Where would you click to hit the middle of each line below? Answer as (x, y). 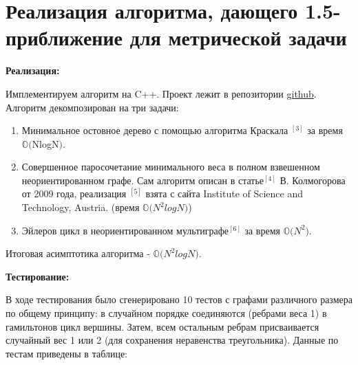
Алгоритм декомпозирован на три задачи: (92, 107)
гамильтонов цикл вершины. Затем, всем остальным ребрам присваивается (162, 326)
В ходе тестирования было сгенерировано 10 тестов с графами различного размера (179, 299)
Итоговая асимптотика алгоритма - (78, 253)
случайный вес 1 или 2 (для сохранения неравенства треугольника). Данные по (172, 340)
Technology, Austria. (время (81, 207)
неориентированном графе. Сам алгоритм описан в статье (143, 180)
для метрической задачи (238, 37)
